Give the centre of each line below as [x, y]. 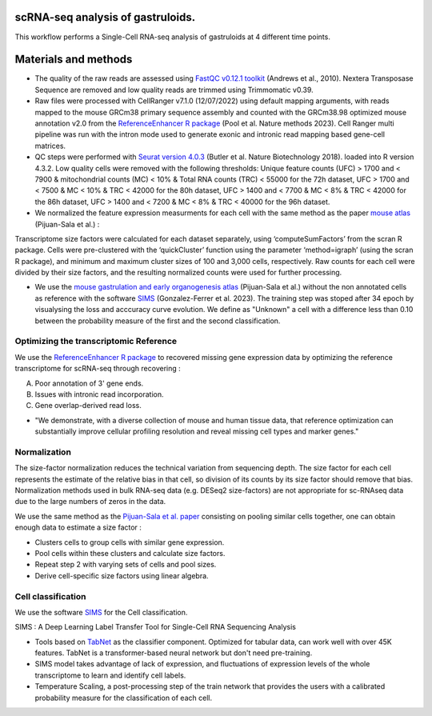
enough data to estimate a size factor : [78, 527]
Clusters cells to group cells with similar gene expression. [130, 542]
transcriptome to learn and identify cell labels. [110, 675]
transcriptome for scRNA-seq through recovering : [98, 369]
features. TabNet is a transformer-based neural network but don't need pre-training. [174, 653]
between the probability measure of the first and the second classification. [158, 321]
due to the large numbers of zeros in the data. [90, 502]
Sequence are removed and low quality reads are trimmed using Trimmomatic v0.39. [174, 90]
